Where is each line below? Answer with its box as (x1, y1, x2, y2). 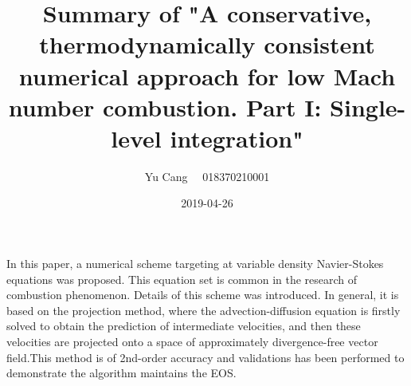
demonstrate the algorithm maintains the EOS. (6, 364, 237, 381)
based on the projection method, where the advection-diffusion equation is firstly (6, 301, 401, 318)
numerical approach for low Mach (18, 59, 396, 92)
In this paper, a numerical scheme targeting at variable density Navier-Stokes (6, 255, 384, 272)
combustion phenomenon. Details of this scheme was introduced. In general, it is (6, 286, 399, 303)
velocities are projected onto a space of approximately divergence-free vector (6, 333, 378, 350)
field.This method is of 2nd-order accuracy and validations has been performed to (6, 349, 405, 365)
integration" (170, 121, 303, 154)
